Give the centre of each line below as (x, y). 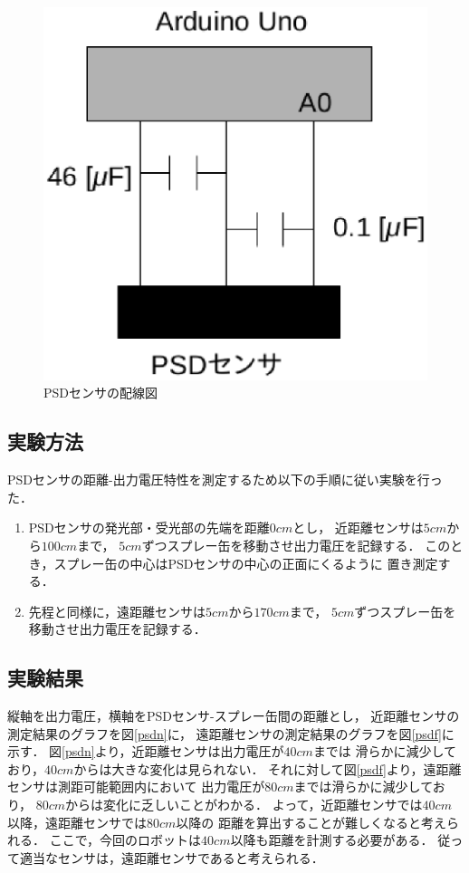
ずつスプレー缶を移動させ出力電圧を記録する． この (296, 545)
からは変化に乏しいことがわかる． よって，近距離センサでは (244, 805)
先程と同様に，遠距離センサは (117, 611)
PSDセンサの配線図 (101, 393)
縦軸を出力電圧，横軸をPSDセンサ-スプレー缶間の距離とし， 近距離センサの (234, 716)
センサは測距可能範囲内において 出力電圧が (136, 787)
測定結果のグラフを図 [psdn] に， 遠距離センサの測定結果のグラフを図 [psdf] (225, 733)
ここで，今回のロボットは (125, 840)
